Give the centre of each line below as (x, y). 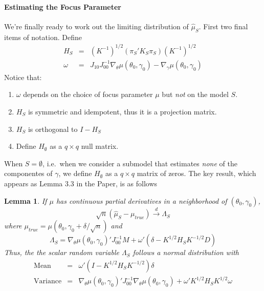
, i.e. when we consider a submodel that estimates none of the (140, 163)
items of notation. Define (43, 37)
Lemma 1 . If (26, 200)
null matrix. (100, 146)
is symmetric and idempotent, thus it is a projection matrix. (122, 111)
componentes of (28, 173)
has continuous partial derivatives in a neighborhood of (141, 200)
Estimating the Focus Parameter (63, 6)
